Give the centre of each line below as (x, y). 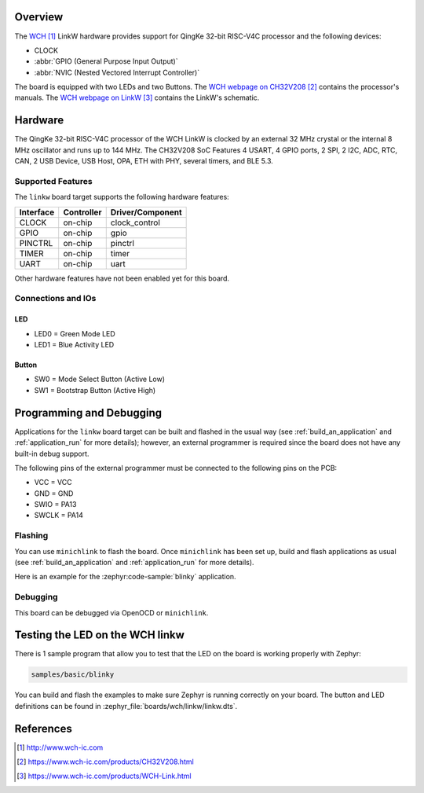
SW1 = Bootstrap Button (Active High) (95, 390)
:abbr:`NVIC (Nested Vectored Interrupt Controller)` (117, 72)
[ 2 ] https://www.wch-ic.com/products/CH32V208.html (105, 762)
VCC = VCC (53, 483)
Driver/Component (146, 212)
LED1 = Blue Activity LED (74, 345)
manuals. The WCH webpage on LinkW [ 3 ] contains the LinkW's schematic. (137, 97)
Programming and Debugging (88, 413)
